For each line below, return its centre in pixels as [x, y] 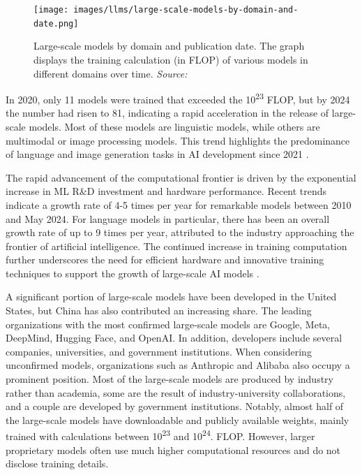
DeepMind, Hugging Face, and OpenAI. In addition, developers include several [174, 338]
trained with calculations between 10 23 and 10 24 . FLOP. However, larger [160, 435]
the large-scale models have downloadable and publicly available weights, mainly [178, 419]
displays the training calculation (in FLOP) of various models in [171, 59]
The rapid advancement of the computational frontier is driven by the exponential [181, 177]
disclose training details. [57, 463]
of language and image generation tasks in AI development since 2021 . [157, 154]
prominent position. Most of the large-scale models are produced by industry [169, 379]
